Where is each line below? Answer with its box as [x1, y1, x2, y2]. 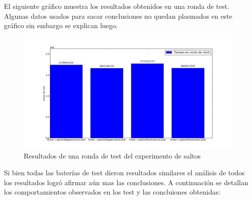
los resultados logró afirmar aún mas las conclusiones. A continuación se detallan [4, 177, 249, 187]
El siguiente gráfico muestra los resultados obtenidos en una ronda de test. [4, 1, 229, 11]
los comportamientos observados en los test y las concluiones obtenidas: [4, 187, 220, 197]
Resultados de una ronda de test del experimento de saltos [24, 151, 201, 161]
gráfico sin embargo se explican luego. [4, 20, 118, 31]
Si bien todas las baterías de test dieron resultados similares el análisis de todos [4, 167, 245, 178]
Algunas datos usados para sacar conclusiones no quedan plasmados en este [4, 10, 233, 21]
